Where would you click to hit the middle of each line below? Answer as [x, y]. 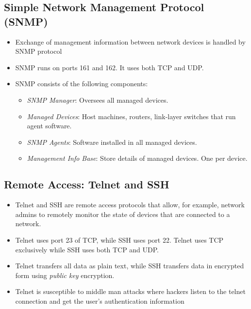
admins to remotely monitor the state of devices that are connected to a [123, 214]
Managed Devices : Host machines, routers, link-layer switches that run [131, 116]
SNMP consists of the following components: [82, 84]
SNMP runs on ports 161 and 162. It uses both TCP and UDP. [109, 67]
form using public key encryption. [65, 275]
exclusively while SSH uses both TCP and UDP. [87, 249]
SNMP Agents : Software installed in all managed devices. [112, 142]
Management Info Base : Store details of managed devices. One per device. [137, 158]
